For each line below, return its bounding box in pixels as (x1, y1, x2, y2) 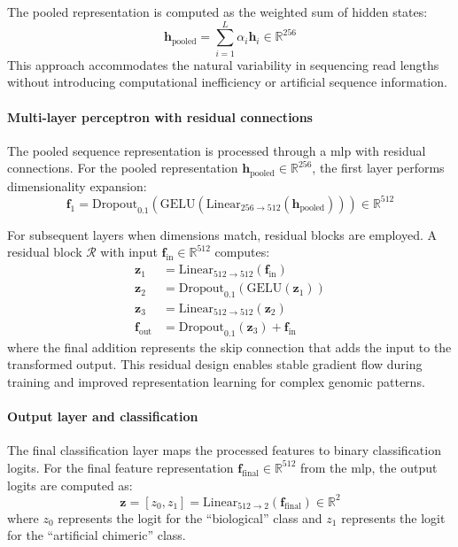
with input (100, 243, 158, 261)
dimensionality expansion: (7, 176, 147, 195)
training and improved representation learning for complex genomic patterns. (7, 372, 425, 390)
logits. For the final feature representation (7, 458, 234, 476)
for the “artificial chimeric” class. (7, 526, 186, 544)
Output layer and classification (7, 407, 198, 426)
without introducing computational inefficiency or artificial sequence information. (7, 73, 447, 91)
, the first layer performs (312, 158, 445, 177)
